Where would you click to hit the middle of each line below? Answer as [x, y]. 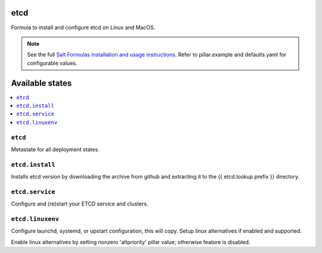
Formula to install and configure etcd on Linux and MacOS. [83, 27]
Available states [41, 83]
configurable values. [52, 63]
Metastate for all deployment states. [55, 149]
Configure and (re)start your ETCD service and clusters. [80, 204]
